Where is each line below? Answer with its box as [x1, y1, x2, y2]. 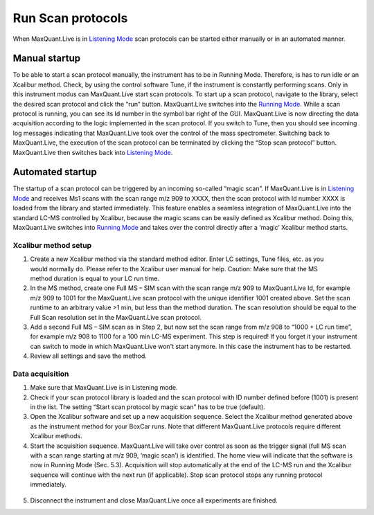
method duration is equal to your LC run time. [30, 274, 159, 282]
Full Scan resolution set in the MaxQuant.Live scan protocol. [30, 313, 202, 321]
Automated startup [12, 166, 97, 178]
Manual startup [12, 53, 81, 64]
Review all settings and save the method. [30, 352, 147, 360]
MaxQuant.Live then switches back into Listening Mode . [12, 148, 173, 156]
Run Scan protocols [12, 10, 128, 26]
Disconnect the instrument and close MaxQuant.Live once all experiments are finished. [30, 496, 278, 505]
